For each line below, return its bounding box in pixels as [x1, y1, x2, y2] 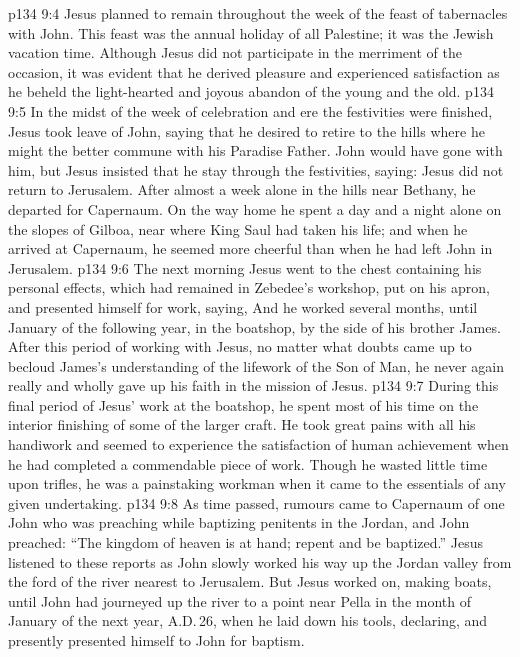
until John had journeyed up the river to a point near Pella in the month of [8, 590, 471, 611]
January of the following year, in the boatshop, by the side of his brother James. [8, 316, 501, 337]
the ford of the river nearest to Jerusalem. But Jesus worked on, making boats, [8, 571, 492, 592]
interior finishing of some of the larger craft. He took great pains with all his [8, 414, 476, 435]
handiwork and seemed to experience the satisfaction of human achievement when [8, 434, 509, 455]
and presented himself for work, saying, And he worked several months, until [8, 296, 478, 317]
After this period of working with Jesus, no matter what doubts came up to [8, 336, 472, 357]
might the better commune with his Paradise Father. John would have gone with [8, 140, 503, 161]
